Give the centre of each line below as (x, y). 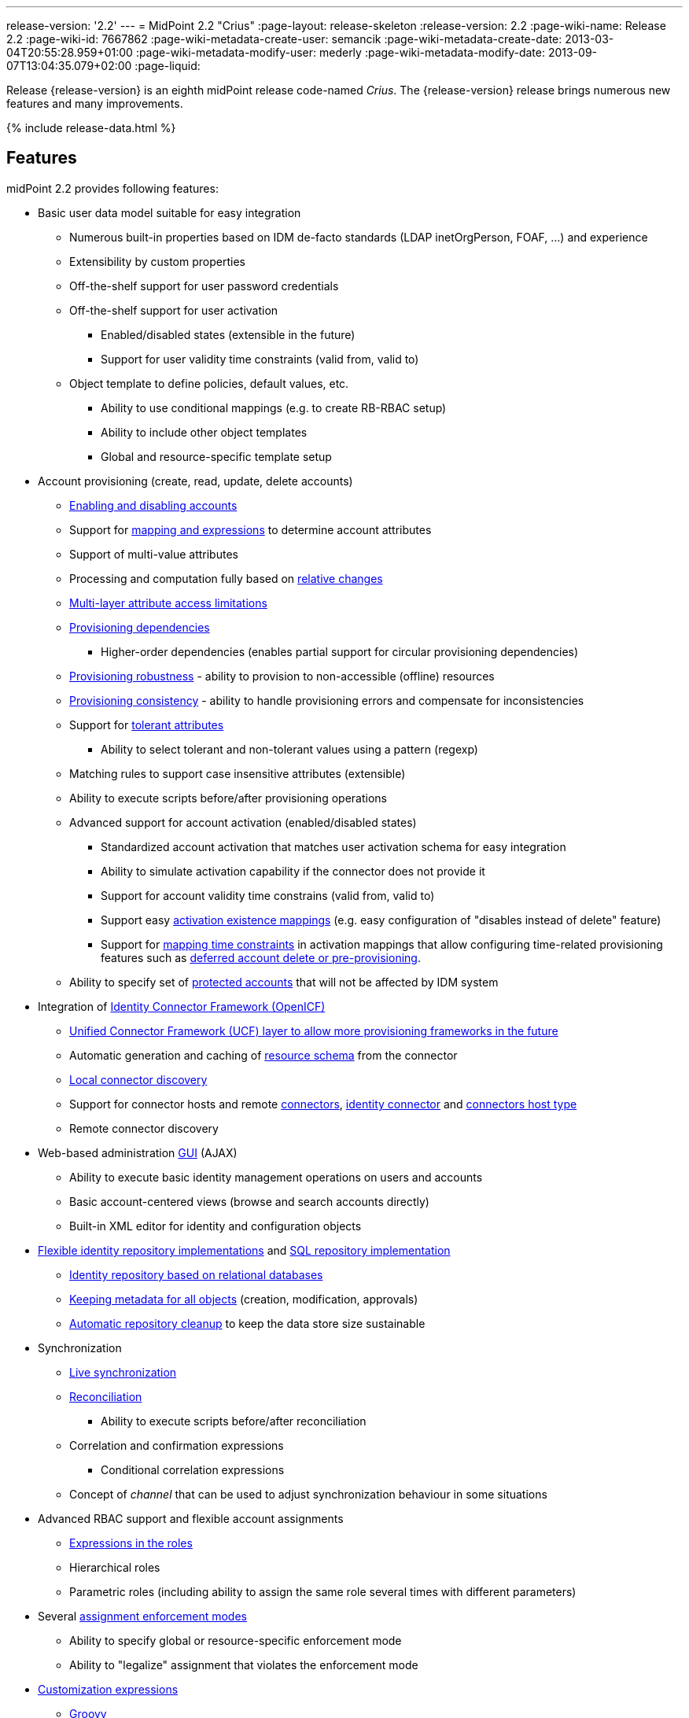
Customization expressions (108, 1689)
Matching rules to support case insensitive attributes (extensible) (238, 773)
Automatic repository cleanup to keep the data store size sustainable (247, 1323)
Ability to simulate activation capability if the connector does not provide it (293, 871)
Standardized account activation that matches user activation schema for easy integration (333, 846)
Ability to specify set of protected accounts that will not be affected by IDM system (284, 982)
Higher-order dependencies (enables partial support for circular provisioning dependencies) (340, 651)
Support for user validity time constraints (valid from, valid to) (260, 359)
